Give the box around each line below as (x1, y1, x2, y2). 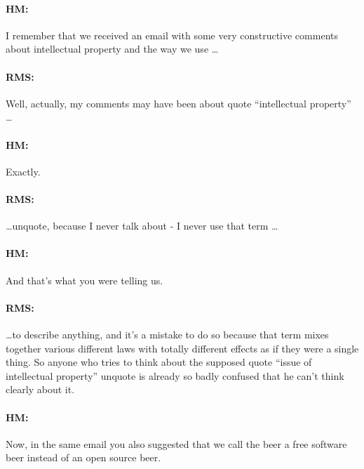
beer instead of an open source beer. (6, 450, 161, 465)
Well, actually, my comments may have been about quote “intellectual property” (6, 95, 351, 110)
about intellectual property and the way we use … (6, 41, 219, 56)
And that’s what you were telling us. (6, 272, 163, 287)
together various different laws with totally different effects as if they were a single (6, 341, 359, 355)
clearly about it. (6, 382, 75, 397)
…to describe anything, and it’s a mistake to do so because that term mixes (6, 326, 329, 341)
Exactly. (6, 164, 41, 178)
